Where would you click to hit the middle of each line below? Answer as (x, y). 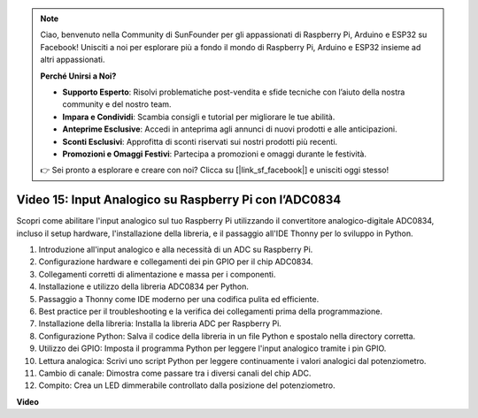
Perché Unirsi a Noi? (78, 76)
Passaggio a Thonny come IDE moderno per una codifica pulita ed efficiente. (179, 299)
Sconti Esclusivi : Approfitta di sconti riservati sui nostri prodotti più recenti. (200, 141)
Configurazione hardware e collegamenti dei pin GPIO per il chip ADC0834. (176, 262)
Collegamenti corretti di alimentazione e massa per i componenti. (157, 274)
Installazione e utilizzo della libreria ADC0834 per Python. (144, 286)
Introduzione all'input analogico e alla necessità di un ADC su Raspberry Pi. (176, 249)
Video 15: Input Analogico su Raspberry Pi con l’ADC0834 (179, 200)
